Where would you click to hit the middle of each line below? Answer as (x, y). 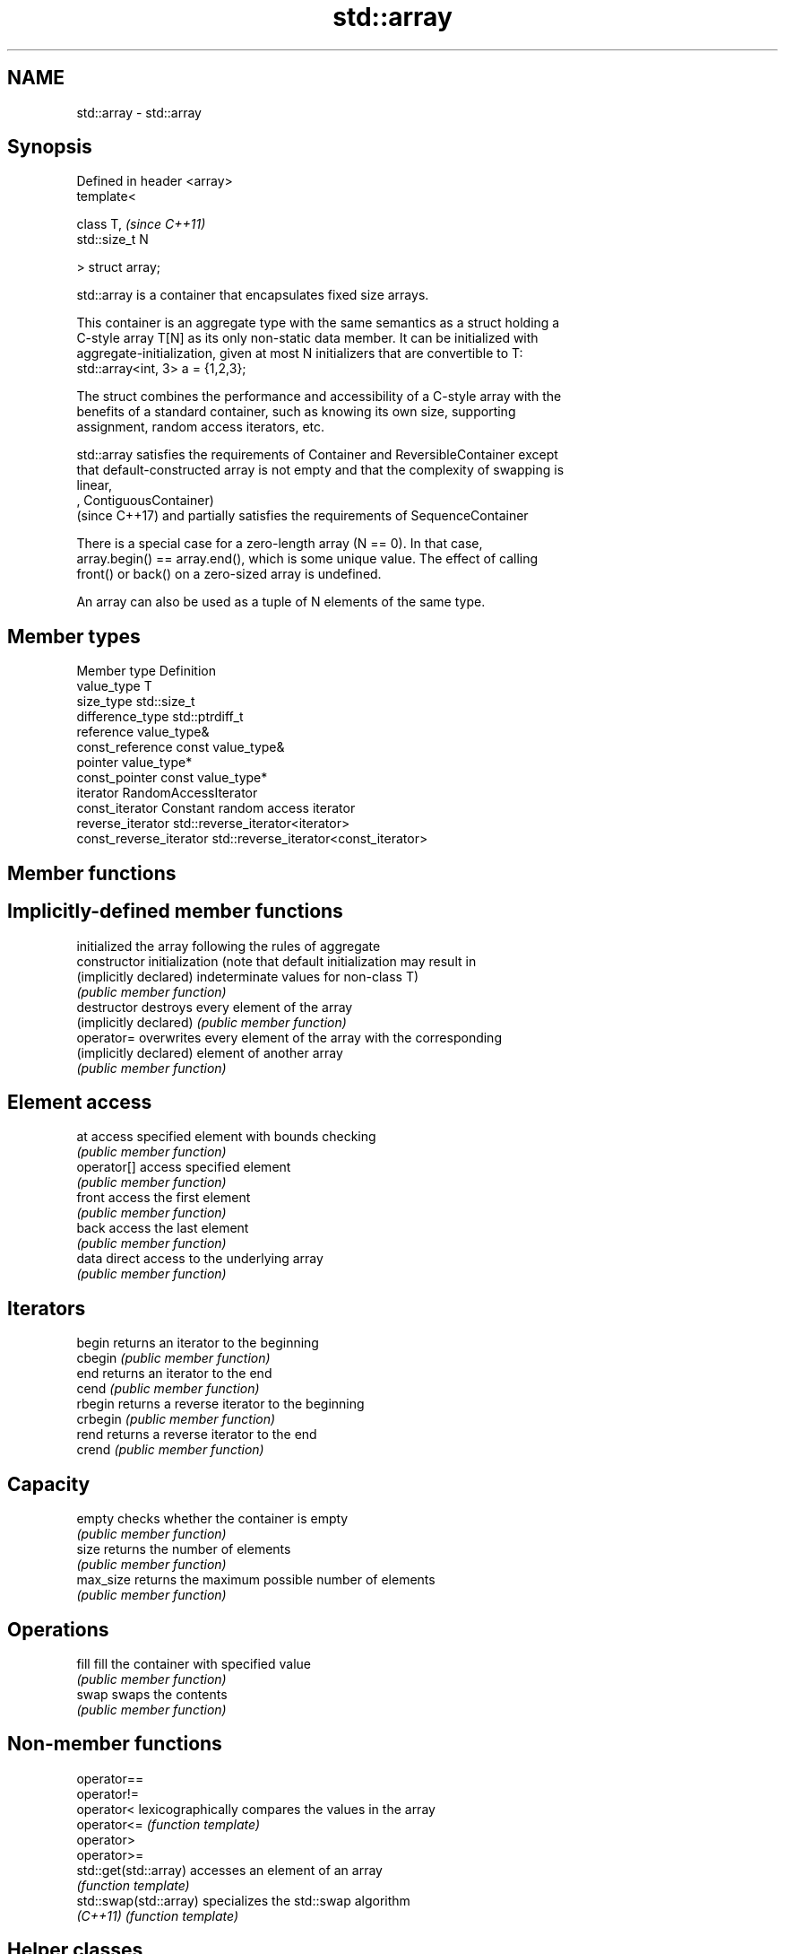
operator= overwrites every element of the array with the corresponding (289, 1037)
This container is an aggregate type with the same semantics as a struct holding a (318, 323)
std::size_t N (112, 240)
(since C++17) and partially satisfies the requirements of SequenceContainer (302, 516)
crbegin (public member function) (176, 1419)
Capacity (49, 1484)
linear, (95, 485)
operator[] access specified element (184, 1167)
